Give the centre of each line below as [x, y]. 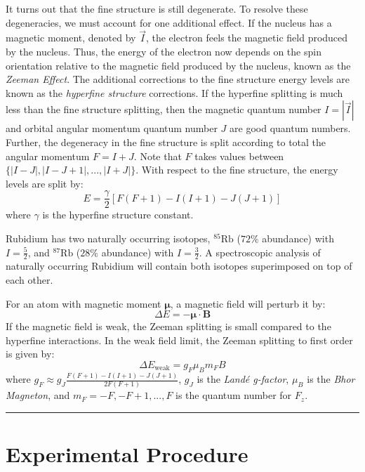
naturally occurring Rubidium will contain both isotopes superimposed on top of [179, 266]
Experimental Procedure [127, 454]
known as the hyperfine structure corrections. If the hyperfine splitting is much [174, 92]
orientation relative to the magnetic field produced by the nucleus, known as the [178, 65]
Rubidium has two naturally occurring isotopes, [108, 238]
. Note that [158, 156]
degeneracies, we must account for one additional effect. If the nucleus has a [169, 22]
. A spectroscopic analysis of [260, 252]
